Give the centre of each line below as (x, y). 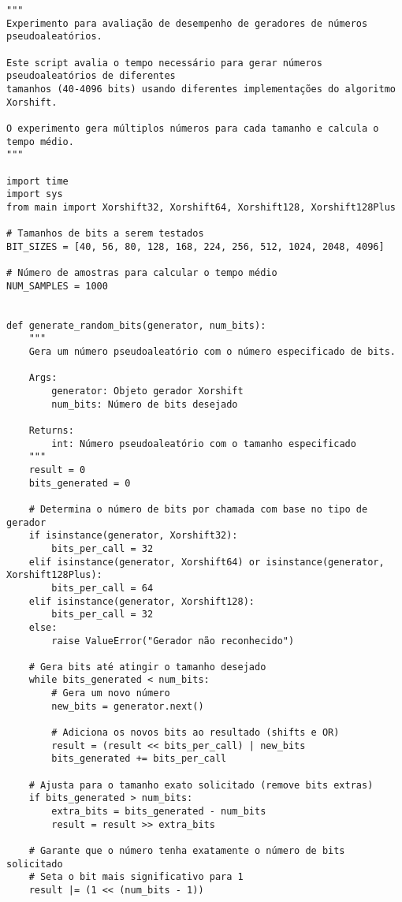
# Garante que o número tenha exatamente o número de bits (187, 851)
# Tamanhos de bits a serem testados (105, 234)
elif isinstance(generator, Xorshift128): (141, 601)
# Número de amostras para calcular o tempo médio (142, 273)
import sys (35, 194)
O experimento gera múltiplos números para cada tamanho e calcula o (193, 128)
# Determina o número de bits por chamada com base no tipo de (198, 509)
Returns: (51, 430)
